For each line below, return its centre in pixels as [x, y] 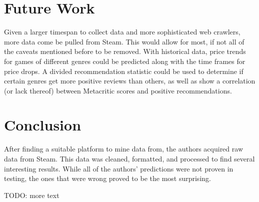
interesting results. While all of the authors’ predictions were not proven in [119, 168]
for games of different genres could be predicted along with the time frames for [125, 61]
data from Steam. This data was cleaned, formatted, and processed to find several [129, 158]
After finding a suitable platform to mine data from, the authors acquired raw [123, 149]
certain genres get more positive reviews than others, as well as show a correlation [130, 81]
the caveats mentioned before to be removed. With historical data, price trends [125, 51]
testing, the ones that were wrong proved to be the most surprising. [107, 178]
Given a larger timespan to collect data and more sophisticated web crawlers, [122, 32]
